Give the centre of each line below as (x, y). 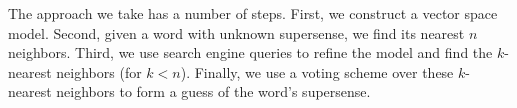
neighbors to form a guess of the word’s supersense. (213, 91)
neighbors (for (99, 71)
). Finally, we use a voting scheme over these (317, 71)
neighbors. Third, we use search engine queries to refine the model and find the (250, 52)
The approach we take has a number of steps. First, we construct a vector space (253, 13)
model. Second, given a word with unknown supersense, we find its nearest (236, 32)
